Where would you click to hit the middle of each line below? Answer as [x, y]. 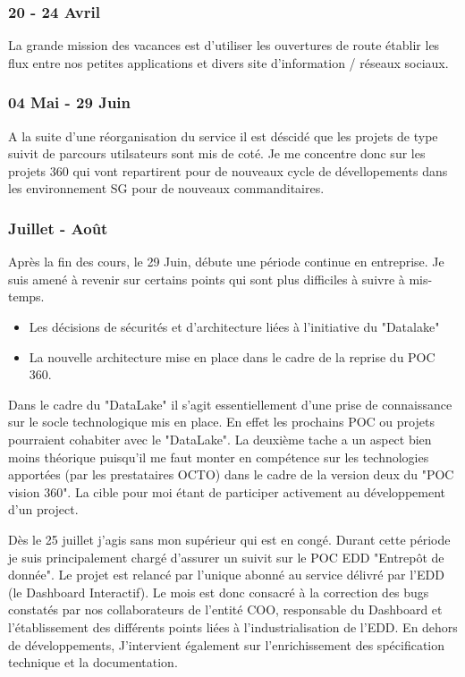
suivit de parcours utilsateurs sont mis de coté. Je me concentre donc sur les [217, 153]
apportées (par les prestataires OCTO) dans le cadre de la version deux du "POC [231, 474]
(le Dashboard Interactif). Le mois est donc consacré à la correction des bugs [219, 592]
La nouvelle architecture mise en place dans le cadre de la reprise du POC [232, 356]
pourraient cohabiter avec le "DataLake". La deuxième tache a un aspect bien [220, 439]
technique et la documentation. [93, 662]
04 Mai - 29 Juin [70, 102]
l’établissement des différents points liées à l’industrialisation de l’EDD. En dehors [233, 626]
